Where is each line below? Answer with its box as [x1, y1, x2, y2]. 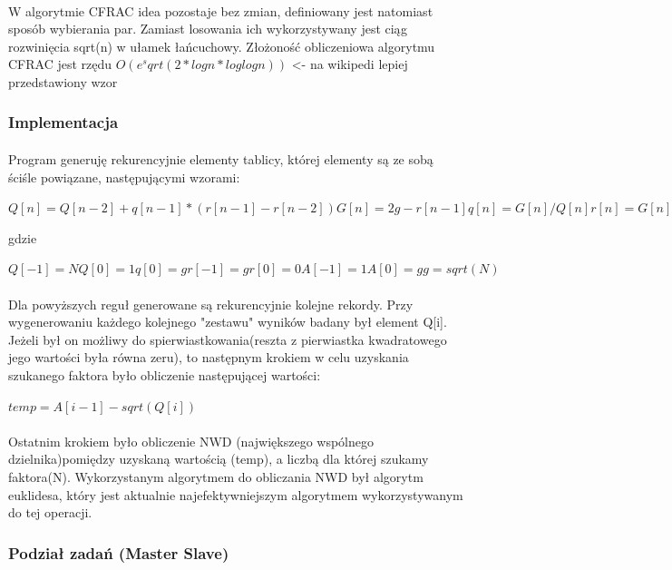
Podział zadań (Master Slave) [8, 541, 229, 564]
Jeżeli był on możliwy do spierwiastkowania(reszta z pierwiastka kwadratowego [8, 329, 447, 349]
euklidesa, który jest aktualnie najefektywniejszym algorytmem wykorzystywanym [8, 485, 463, 504]
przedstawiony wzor [8, 72, 118, 91]
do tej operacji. [8, 503, 93, 522]
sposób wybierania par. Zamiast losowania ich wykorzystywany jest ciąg [8, 19, 408, 38]
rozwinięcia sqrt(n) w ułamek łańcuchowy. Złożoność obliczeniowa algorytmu [8, 36, 435, 55]
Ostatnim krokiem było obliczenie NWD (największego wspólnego [8, 431, 374, 450]
